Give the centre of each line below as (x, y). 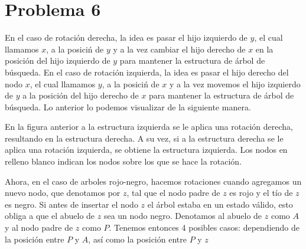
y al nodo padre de (39, 227)
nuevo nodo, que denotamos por (63, 193)
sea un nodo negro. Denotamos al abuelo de (183, 216)
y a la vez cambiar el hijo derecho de (179, 49)
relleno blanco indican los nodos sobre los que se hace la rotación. (123, 161)
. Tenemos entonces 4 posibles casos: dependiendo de (204, 227)
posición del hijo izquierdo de (58, 60)
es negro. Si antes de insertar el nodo (71, 204)
